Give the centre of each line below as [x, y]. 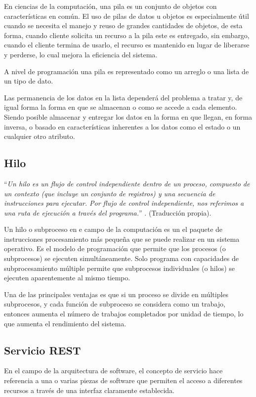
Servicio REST [43, 350]
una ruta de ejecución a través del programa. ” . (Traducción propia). [108, 212]
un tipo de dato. [29, 81]
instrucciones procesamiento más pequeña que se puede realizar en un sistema [122, 239]
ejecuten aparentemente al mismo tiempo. [67, 278]
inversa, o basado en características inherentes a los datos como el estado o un [122, 126]
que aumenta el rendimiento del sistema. [65, 323]
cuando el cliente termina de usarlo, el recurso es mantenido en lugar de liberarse [127, 45]
